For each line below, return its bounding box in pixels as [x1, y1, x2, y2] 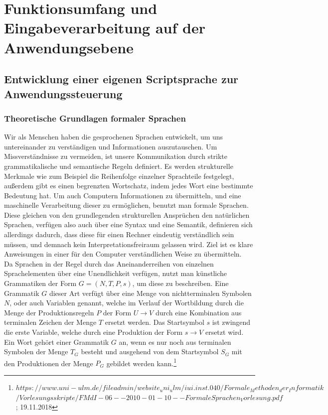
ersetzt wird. [205, 327, 244, 337]
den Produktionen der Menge [4, 358, 93, 368]
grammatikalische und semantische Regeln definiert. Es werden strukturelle [4, 160, 233, 171]
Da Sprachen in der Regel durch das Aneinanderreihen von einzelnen [4, 258, 214, 269]
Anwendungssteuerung [4, 86, 123, 101]
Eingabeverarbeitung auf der [4, 17, 205, 38]
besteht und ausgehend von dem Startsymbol [81, 346, 219, 357]
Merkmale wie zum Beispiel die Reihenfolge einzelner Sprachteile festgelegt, [4, 170, 234, 181]
